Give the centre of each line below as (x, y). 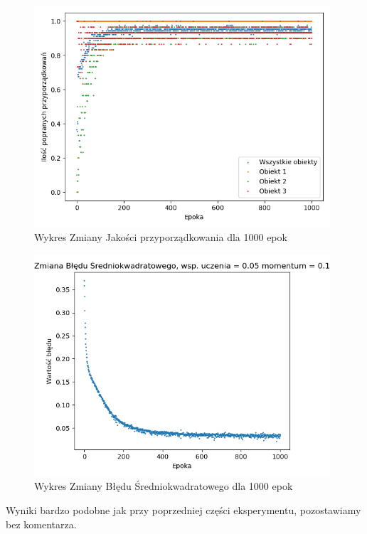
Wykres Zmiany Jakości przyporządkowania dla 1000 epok (161, 237)
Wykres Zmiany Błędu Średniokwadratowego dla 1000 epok (164, 486)
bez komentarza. (41, 524)
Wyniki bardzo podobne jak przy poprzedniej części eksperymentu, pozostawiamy (183, 509)
